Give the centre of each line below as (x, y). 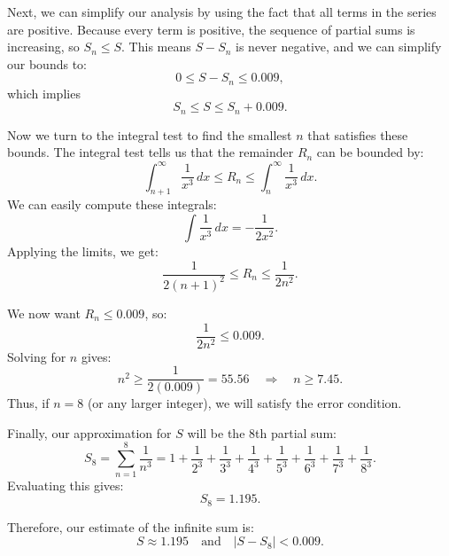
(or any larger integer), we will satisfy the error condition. (244, 403)
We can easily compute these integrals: (112, 204)
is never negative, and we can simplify (339, 47)
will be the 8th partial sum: (262, 432)
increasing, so (43, 47)
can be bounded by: (370, 152)
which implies (44, 93)
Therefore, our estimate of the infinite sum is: (131, 526)
